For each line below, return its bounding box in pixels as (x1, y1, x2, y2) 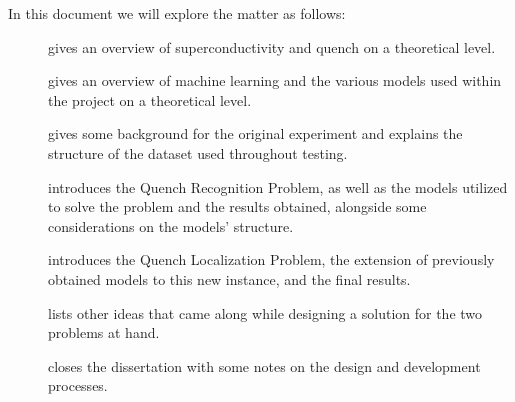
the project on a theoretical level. (48, 89, 252, 110)
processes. (48, 375, 108, 396)
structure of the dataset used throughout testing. (48, 142, 348, 163)
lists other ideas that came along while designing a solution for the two (48, 302, 483, 323)
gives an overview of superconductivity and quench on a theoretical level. (48, 36, 496, 57)
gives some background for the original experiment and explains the (48, 123, 463, 144)
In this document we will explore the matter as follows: (8, 3, 346, 23)
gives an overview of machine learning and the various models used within (48, 70, 502, 91)
